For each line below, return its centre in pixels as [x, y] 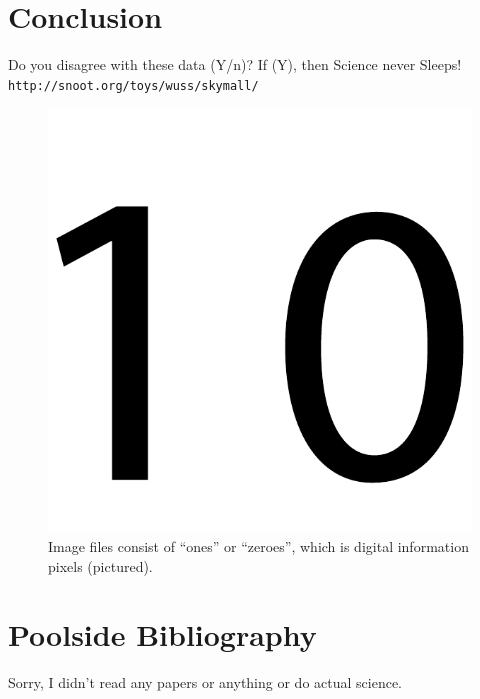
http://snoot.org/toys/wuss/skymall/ [133, 85]
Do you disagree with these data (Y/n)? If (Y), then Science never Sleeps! [235, 64]
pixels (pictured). [100, 565]
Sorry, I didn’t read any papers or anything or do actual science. [205, 682]
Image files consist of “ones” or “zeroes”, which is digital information [258, 545]
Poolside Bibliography [162, 634]
